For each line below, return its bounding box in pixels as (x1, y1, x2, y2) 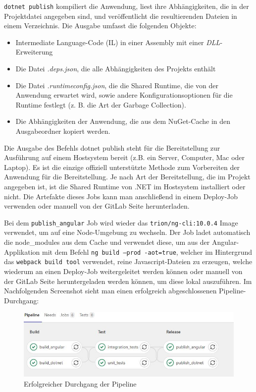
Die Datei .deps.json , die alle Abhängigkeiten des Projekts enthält (15, 63, 216, 74)
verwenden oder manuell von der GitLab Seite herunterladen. (4, 201, 190, 211)
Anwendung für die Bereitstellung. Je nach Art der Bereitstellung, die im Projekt (4, 171, 251, 182)
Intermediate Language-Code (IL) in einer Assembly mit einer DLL (15, 37, 220, 47)
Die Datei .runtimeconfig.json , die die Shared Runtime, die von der (15, 80, 219, 90)
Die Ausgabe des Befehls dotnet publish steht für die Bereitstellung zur (4, 142, 220, 153)
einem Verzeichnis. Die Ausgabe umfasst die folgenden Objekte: (4, 20, 197, 31)
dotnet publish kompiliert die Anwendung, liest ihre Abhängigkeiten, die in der (4, 1, 249, 11)
